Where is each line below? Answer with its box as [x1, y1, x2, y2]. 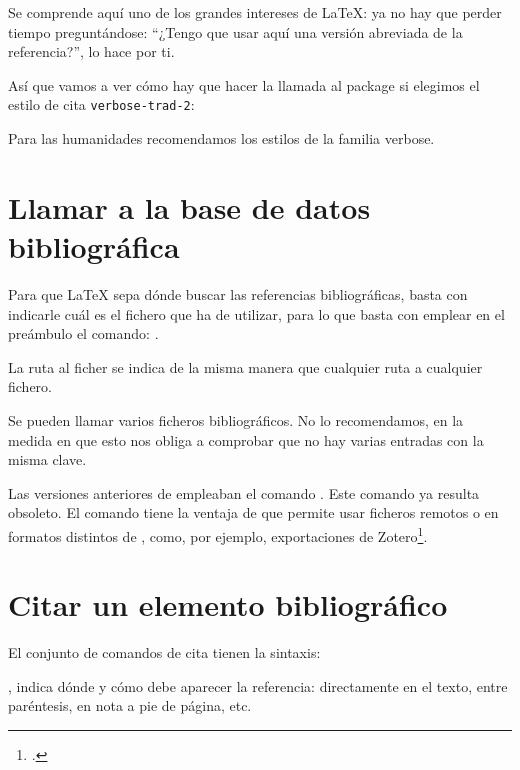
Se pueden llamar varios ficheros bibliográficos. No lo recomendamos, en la [8, 409, 464, 430]
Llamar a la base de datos [8, 186, 371, 227]
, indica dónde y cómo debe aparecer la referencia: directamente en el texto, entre [8, 675, 508, 696]
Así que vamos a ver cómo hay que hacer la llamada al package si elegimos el [8, 74, 480, 95]
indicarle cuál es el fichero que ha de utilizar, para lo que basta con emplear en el [8, 303, 505, 324]
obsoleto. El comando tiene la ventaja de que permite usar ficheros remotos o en [8, 502, 499, 523]
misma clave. [8, 449, 87, 470]
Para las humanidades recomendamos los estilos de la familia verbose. [8, 128, 435, 149]
